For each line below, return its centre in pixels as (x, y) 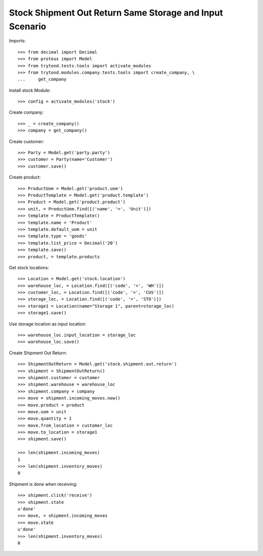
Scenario (28, 26)
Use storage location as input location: (47, 324)
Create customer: (27, 141)
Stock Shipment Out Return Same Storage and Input (116, 13)
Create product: (25, 177)
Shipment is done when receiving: (43, 484)
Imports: (18, 41)
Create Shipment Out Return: (38, 353)
